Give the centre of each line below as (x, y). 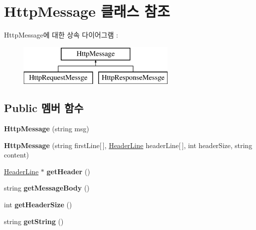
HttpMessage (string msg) (47, 129)
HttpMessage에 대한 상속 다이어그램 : (61, 35)
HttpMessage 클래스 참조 (87, 11)
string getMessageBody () (47, 188)
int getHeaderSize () (38, 205)
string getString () (34, 221)
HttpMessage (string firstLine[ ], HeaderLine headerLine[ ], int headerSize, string (128, 145)
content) (17, 155)
